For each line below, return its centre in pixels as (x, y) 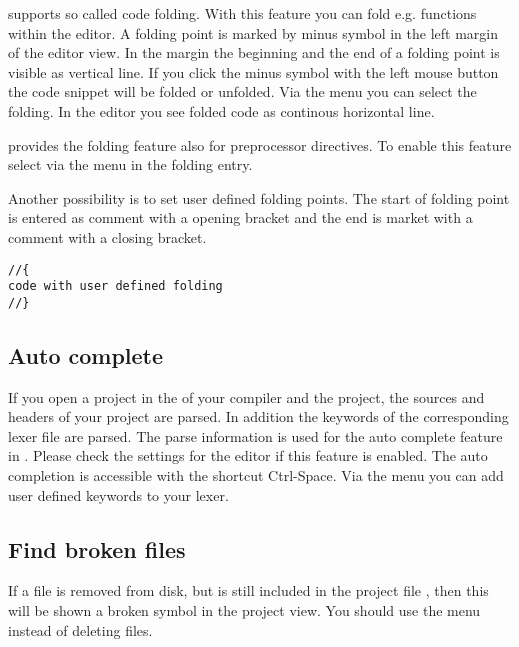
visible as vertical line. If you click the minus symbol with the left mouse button (253, 71)
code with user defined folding (115, 286)
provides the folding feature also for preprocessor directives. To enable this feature (260, 144)
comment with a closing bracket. (107, 236)
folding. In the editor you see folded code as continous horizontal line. (221, 110)
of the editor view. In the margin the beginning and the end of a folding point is (254, 52)
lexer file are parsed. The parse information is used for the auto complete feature (255, 435)
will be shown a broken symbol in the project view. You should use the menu (244, 610)
